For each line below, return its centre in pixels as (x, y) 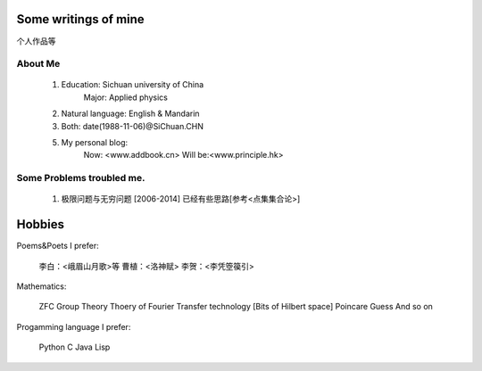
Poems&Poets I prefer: (58, 246)
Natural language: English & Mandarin (130, 114)
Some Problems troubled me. (81, 178)
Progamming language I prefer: (74, 326)
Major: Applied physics (126, 97)
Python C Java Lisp (75, 347)
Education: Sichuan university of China (133, 85)
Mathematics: (42, 286)
